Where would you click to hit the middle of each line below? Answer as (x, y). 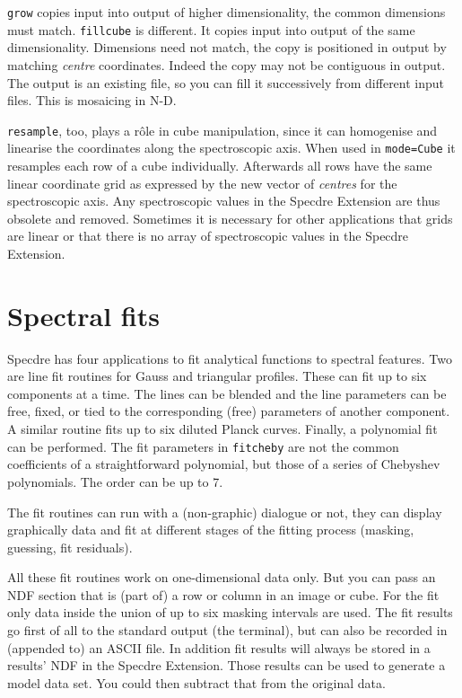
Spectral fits (83, 315)
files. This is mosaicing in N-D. (92, 100)
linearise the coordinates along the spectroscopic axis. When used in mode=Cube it (231, 148)
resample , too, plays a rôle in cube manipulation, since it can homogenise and (222, 130)
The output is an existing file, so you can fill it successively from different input (226, 82)
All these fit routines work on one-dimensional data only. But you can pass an (222, 577)
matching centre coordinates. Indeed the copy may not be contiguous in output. (227, 64)
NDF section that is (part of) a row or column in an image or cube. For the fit (223, 594)
